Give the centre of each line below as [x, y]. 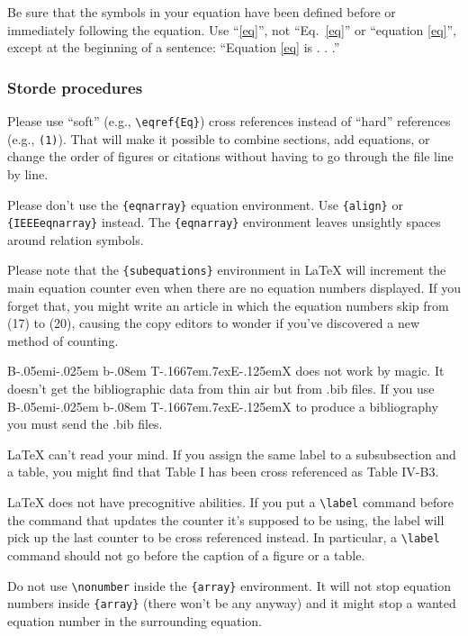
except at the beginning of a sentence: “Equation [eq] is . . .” [174, 47]
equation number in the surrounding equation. [135, 620]
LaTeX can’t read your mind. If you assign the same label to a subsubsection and [232, 454]
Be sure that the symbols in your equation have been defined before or [202, 12]
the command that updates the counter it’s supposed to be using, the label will [226, 519]
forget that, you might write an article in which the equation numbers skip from [228, 305]
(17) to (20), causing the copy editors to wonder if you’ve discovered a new [214, 323]
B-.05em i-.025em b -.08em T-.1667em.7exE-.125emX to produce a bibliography [223, 406]
